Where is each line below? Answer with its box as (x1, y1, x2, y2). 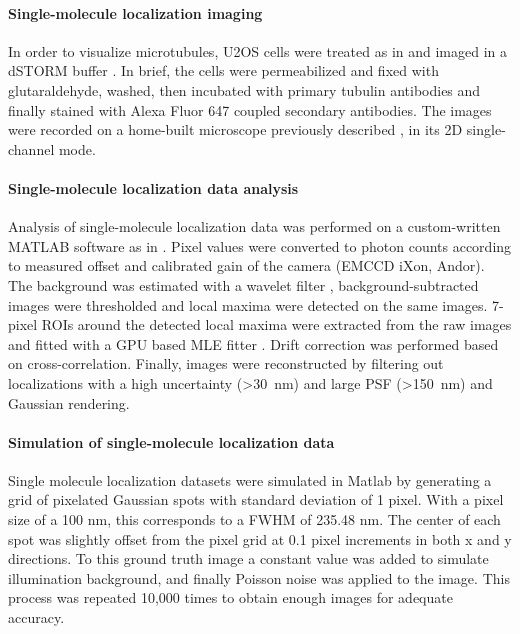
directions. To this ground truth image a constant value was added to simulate (8, 548, 489, 569)
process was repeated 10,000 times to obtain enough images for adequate (8, 587, 453, 608)
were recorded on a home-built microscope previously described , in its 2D (8, 119, 463, 140)
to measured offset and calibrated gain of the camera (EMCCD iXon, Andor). (8, 255, 485, 276)
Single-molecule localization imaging (8, 2, 263, 23)
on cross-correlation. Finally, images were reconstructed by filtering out (8, 353, 444, 374)
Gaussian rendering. (8, 392, 130, 413)
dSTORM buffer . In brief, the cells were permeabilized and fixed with (8, 60, 439, 81)
